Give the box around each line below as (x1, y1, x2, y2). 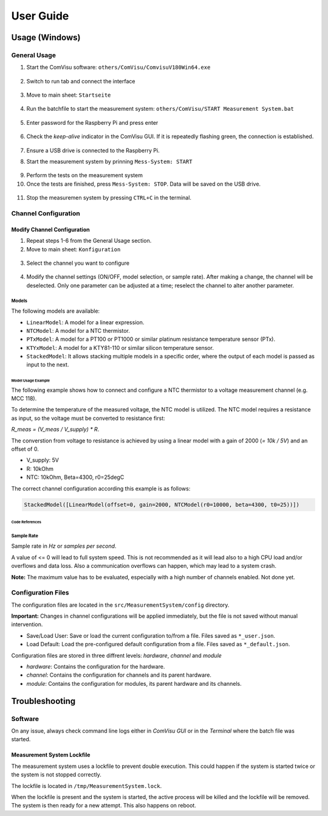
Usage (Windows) (11, 32, 81, 43)
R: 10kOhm (26, 465, 54, 472)
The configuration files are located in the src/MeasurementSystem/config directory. (11, 601, 230, 609)
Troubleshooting (11, 696, 76, 706)
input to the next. (26, 361, 69, 368)
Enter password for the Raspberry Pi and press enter (26, 119, 159, 126)
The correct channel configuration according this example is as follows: (11, 484, 191, 492)
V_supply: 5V (26, 456, 60, 464)
